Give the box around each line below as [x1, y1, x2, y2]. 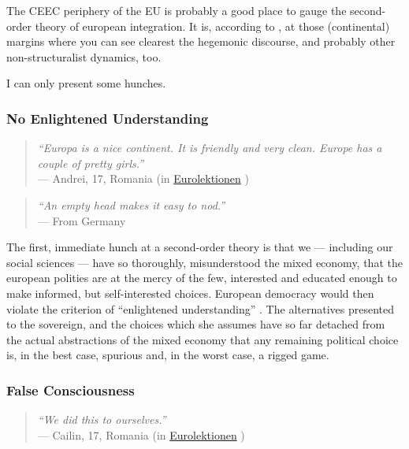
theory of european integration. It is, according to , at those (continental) [35, 17, 390, 34]
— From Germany [37, 212, 126, 228]
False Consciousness [6, 380, 135, 399]
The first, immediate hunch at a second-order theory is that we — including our [6, 239, 393, 255]
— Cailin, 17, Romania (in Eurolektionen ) [37, 426, 245, 443]
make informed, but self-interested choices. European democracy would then [6, 284, 374, 301]
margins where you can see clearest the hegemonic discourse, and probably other [6, 33, 396, 50]
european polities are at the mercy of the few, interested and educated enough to [6, 269, 397, 286]
